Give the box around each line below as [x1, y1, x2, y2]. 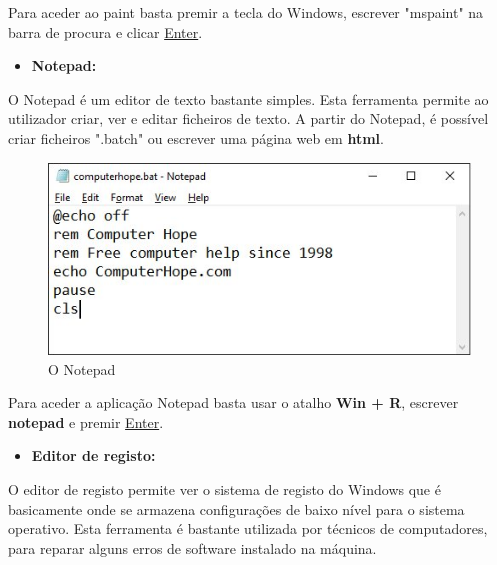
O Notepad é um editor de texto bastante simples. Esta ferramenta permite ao [8, 88, 489, 109]
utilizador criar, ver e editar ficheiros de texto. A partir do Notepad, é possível [8, 108, 489, 129]
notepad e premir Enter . [8, 411, 164, 432]
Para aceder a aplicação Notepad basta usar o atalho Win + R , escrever [8, 392, 459, 413]
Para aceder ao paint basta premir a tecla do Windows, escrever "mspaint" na [8, 2, 484, 22]
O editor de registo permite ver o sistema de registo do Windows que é [8, 479, 441, 500]
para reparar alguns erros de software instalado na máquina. [8, 537, 377, 558]
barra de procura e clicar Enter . [8, 21, 203, 42]
